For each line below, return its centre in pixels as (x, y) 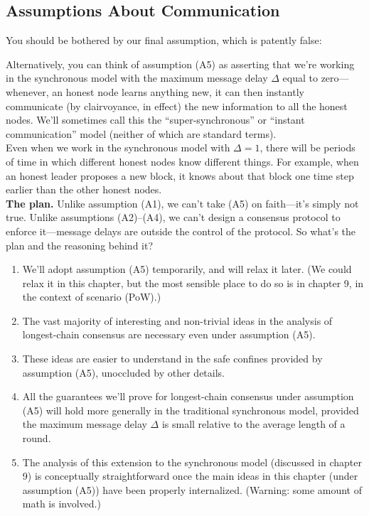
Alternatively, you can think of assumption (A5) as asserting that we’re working (180, 64)
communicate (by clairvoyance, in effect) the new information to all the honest (177, 106)
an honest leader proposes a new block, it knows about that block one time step (180, 175)
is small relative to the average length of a (253, 424)
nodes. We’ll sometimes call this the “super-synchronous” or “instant (155, 120)
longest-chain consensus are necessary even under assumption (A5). (169, 334)
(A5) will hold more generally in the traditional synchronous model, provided (191, 410)
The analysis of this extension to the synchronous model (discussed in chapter (192, 462)
